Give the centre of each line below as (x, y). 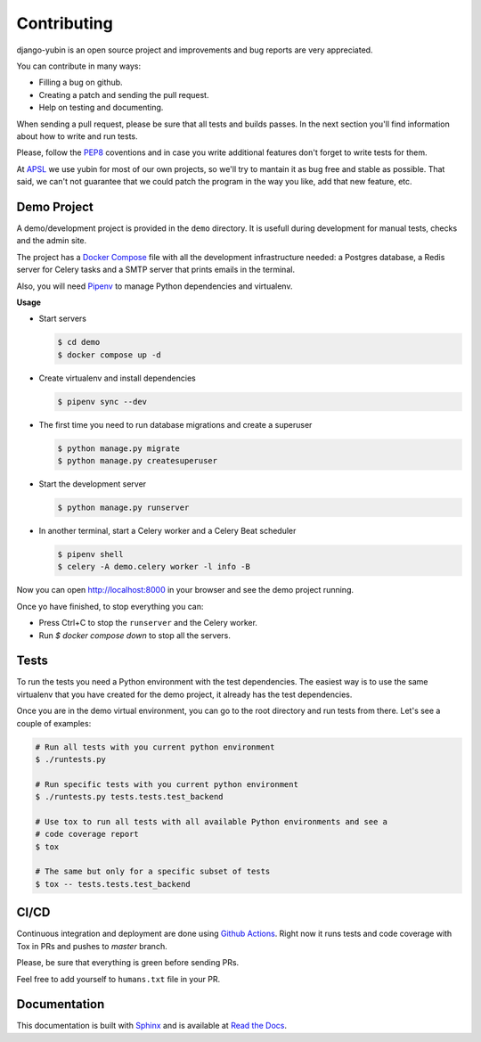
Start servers (62, 319)
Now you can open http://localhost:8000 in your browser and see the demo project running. (185, 590)
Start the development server (93, 484)
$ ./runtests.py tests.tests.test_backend (129, 797)
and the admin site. (52, 241)
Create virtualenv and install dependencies (117, 378)
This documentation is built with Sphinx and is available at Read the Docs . (151, 1026)
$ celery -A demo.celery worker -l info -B (154, 567)
